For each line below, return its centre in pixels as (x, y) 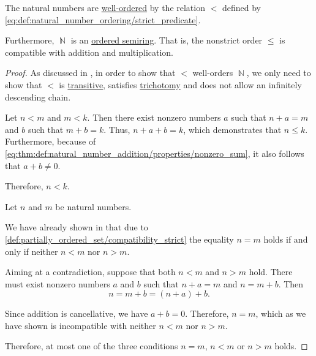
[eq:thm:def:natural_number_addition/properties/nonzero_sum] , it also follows (155, 153)
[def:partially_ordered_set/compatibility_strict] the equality (119, 239)
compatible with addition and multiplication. (89, 52)
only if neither (32, 251)
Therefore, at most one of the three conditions (92, 346)
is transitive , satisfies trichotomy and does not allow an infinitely (180, 84)
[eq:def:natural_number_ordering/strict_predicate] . (103, 19)
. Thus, (117, 129)
